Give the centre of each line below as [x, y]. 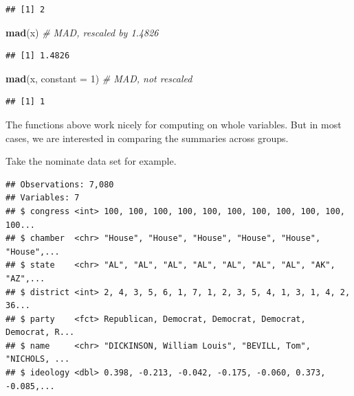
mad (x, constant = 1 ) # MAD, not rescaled [99, 78]
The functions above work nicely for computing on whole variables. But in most [174, 124]
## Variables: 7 [43, 198]
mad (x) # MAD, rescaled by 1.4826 [82, 32]
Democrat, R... [40, 333]
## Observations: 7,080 [60, 184]
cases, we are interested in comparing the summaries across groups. [147, 138]
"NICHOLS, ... [38, 359]
